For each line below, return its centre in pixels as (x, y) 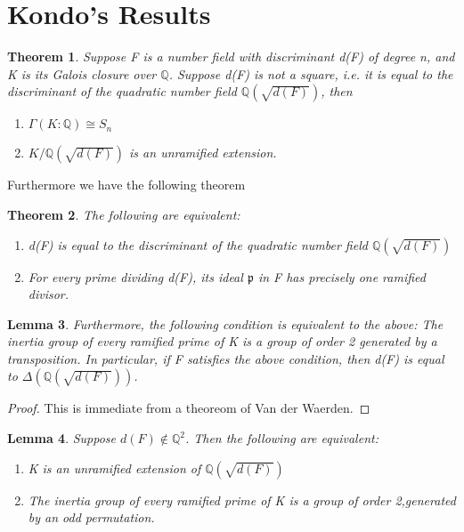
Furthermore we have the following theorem (126, 185)
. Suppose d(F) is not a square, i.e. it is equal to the (311, 73)
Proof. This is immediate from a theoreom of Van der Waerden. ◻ (189, 408)
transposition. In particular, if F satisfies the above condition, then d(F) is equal (226, 358)
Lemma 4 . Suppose (62, 438)
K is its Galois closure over (82, 73)
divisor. (49, 294)
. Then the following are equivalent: (281, 438)
